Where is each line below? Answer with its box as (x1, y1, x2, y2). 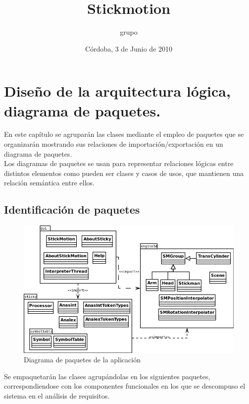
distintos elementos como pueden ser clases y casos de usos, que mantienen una (4, 168, 244, 178)
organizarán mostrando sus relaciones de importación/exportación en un (4, 139, 223, 149)
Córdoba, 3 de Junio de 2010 (85, 43, 173, 54)
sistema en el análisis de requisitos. (4, 390, 110, 401)
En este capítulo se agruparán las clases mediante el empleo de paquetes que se (4, 129, 244, 139)
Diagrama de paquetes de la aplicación (24, 354, 141, 365)
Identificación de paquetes (4, 202, 140, 217)
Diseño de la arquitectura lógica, (4, 81, 231, 101)
